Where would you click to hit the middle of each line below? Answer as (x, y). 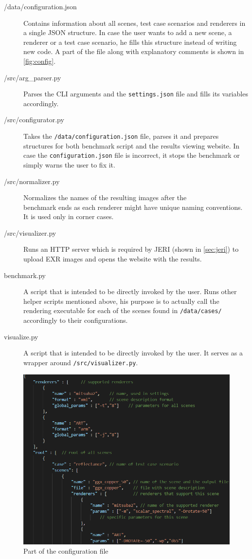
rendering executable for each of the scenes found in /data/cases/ (123, 310)
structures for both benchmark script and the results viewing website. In (132, 145)
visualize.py (21, 336)
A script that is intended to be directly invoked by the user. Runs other (130, 291)
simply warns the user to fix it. (69, 164)
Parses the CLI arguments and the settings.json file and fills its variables (136, 94)
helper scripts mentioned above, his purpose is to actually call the (121, 301)
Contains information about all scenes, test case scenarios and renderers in (135, 23)
